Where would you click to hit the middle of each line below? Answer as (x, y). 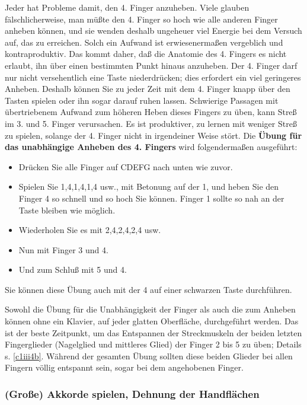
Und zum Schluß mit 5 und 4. (73, 270)
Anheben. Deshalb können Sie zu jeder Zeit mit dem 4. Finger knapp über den (148, 89)
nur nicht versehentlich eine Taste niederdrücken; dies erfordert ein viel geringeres (153, 77)
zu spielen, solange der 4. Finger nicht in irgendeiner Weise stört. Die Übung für (153, 135)
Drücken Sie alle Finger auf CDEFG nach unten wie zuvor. (126, 166)
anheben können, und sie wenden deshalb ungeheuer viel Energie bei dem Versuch (153, 31)
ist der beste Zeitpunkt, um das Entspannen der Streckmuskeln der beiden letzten (153, 332)
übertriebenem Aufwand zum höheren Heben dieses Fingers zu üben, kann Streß (151, 112)
